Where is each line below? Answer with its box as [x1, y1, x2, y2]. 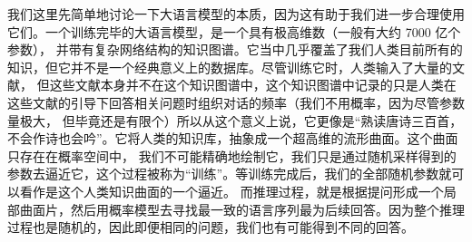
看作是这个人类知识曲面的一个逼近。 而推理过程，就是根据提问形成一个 [19, 181, 444, 200]
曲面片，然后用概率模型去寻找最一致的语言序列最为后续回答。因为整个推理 [19, 199, 465, 218]
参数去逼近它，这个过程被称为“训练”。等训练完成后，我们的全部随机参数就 [7, 164, 452, 183]
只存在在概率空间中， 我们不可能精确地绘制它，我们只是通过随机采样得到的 [7, 146, 457, 165]
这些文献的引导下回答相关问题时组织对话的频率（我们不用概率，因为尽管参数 [7, 92, 465, 111]
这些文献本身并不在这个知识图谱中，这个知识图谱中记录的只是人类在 [49, 75, 457, 94]
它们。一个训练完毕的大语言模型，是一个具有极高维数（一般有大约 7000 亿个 [7, 22, 461, 41]
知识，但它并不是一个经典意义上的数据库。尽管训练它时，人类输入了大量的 [7, 57, 452, 76]
